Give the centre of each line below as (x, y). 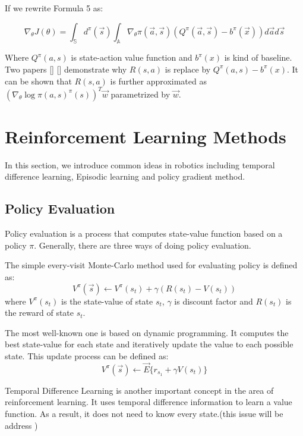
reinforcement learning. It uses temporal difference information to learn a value (149, 402)
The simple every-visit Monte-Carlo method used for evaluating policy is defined (151, 265)
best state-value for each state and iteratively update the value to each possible (149, 344)
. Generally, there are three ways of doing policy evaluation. (143, 245)
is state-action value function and (132, 57)
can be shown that (38, 81)
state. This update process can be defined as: (87, 355)
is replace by (188, 69)
